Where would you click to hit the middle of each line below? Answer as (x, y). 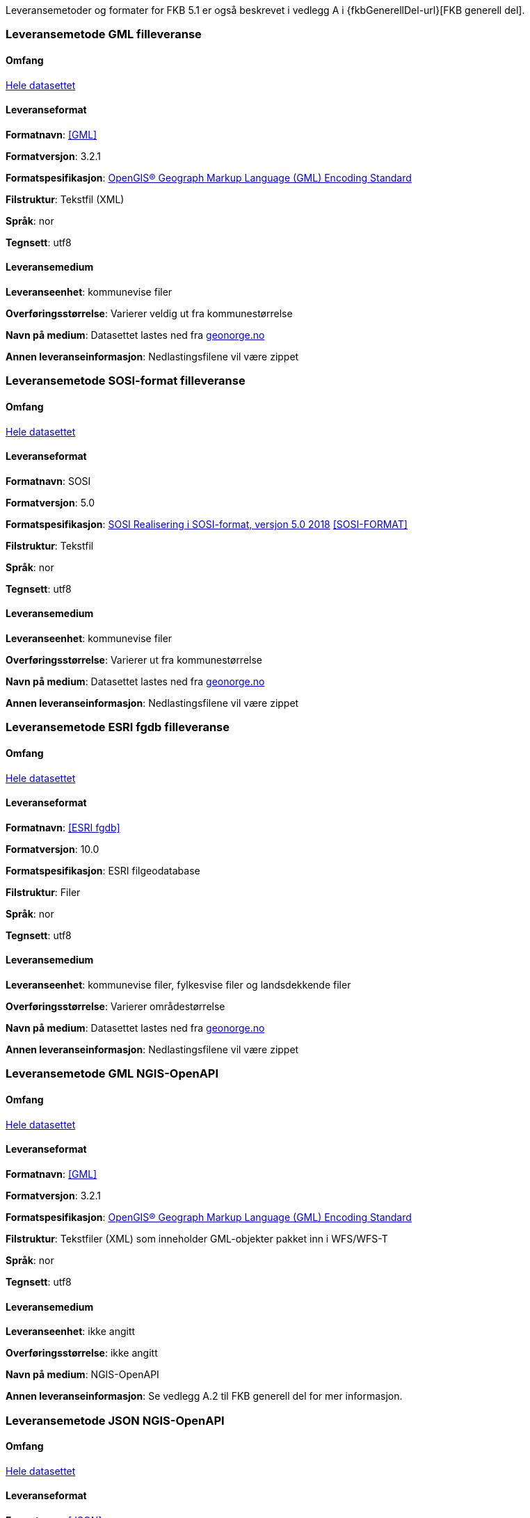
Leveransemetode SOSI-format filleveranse (126, 381)
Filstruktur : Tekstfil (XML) (65, 199)
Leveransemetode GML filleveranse (104, 34)
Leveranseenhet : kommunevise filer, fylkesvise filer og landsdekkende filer (178, 985)
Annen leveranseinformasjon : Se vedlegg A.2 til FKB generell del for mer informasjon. (204, 1396)
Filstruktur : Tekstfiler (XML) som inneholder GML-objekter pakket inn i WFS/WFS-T (197, 1238)
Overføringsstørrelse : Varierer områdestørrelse (115, 1007)
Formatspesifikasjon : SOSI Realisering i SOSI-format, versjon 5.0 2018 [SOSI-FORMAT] (207, 524)
